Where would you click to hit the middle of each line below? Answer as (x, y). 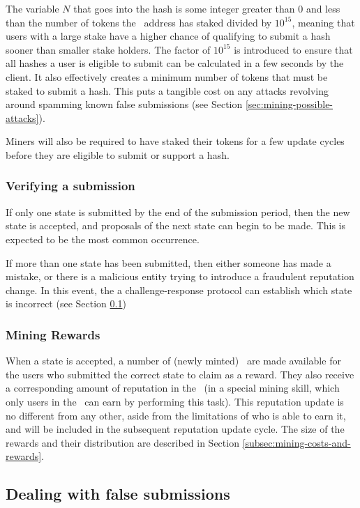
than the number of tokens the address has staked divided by (139, 22)
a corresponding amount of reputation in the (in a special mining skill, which (173, 388)
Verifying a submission (70, 186)
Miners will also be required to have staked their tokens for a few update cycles (175, 141)
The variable (32, 8)
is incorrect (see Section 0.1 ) (66, 303)
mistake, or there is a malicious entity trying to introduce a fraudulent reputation (180, 276)
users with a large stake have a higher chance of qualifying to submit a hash (168, 36)
